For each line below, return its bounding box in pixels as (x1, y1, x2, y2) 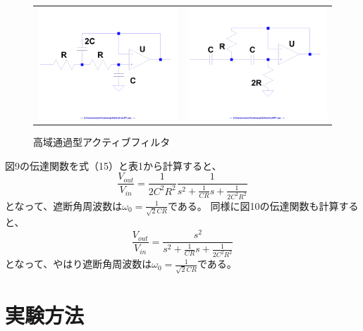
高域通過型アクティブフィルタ (33, 135, 171, 149)
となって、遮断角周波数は (5, 198, 123, 213)
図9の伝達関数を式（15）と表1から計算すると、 (5, 158, 222, 173)
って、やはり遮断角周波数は (24, 256, 152, 271)
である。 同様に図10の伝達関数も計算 (167, 198, 339, 213)
